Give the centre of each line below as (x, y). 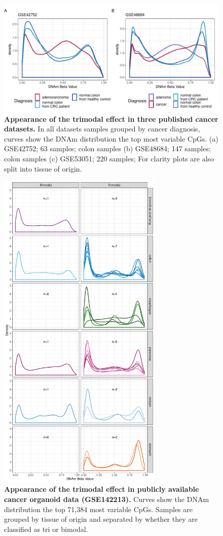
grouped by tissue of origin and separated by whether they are (101, 519)
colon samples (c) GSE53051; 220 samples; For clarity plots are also (109, 158)
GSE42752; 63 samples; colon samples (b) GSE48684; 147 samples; (107, 148)
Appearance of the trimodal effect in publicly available (102, 489)
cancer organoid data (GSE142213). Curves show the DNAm (107, 499)
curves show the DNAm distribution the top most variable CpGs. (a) (111, 138)
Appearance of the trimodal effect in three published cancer (111, 119)
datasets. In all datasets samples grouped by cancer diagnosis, (102, 129)
